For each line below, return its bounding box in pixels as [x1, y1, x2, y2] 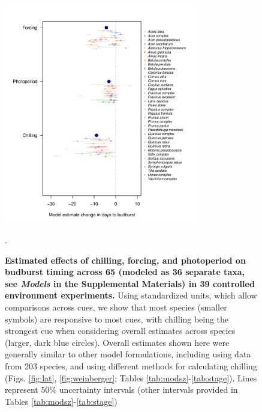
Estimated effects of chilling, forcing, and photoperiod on [5, 253, 246, 266]
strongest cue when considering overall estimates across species [5, 324, 236, 337]
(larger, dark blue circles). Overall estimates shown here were [5, 336, 230, 348]
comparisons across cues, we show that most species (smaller [5, 300, 227, 313]
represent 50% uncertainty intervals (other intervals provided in [5, 383, 238, 396]
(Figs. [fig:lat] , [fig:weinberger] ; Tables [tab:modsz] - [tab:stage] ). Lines [5, 371, 257, 384]
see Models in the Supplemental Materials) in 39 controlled [5, 277, 255, 289]
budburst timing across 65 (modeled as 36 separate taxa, [5, 265, 245, 278]
